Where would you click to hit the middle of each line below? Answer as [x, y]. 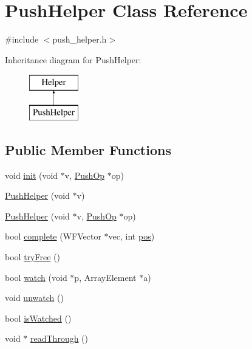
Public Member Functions [88, 149]
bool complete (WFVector [53, 236]
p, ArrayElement [105, 277]
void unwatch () [34, 298]
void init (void [32, 175]
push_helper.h [80, 39]
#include [22, 39]
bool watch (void [36, 277]
